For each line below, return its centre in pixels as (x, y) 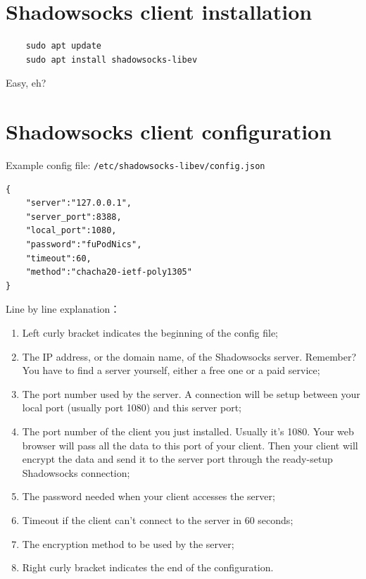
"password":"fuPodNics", (84, 245)
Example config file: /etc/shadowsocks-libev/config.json (135, 165)
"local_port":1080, (71, 231)
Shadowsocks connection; (76, 472)
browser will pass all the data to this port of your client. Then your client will (190, 445)
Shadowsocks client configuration (169, 131)
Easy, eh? (26, 83)
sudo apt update (64, 46)
